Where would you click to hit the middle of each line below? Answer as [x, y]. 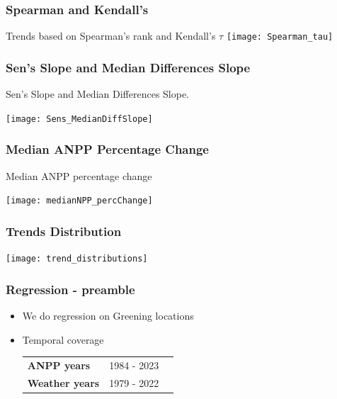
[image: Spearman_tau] [280, 37]
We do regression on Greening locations [108, 315]
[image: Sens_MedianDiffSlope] [79, 119]
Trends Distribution [64, 231]
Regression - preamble [70, 289]
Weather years [63, 382]
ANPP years [59, 365]
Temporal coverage [63, 339]
